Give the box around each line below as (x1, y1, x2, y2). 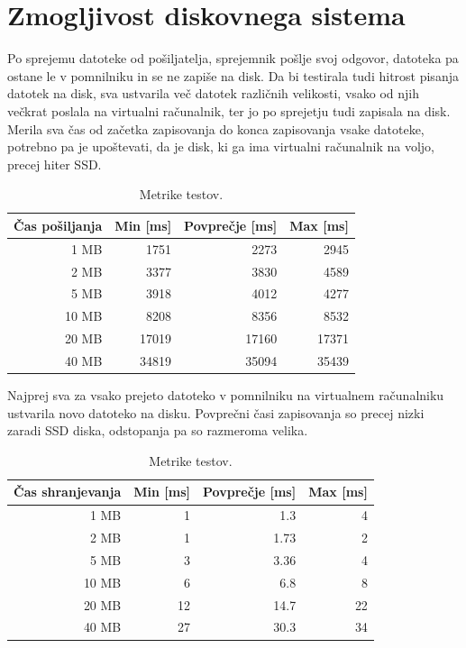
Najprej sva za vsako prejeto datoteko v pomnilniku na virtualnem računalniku (7, 386, 444, 405)
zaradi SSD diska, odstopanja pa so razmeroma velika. (7, 421, 308, 440)
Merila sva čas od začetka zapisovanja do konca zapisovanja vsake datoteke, (7, 119, 425, 138)
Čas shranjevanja (14, 482, 122, 501)
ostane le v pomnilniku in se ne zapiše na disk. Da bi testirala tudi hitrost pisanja (7, 66, 459, 85)
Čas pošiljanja (14, 215, 103, 234)
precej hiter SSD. (7, 154, 102, 173)
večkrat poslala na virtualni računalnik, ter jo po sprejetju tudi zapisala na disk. (7, 101, 451, 120)
